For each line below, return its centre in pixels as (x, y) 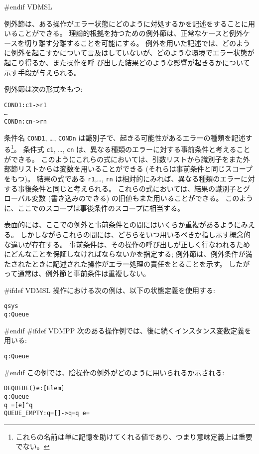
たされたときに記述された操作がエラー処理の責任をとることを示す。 (115, 263)
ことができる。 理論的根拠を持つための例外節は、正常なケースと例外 (130, 33)
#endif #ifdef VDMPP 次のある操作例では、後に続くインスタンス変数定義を (128, 330)
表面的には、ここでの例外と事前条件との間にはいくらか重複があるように (123, 225)
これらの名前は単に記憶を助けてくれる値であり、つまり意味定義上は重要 (134, 436)
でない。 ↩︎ (33, 446)
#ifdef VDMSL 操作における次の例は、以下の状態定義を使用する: (110, 290)
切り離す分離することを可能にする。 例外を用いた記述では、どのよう (137, 43)
